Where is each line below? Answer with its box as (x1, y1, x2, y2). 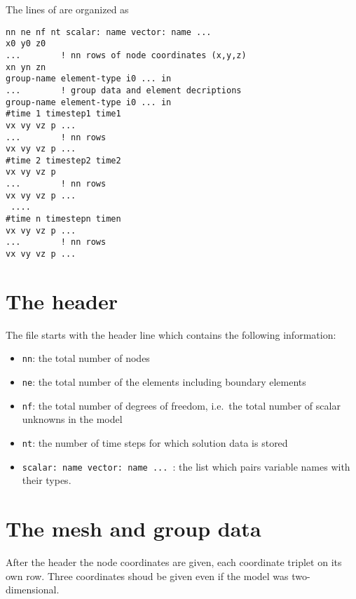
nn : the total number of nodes (22, 351, 150, 365)
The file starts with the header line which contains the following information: (6, 327, 336, 342)
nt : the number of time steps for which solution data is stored (22, 436, 288, 450)
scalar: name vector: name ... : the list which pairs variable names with (22, 459, 350, 473)
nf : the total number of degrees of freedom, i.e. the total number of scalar (22, 398, 341, 412)
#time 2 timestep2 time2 (6, 155, 121, 166)
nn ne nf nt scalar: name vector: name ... (6, 27, 212, 37)
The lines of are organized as (6, 2, 129, 16)
